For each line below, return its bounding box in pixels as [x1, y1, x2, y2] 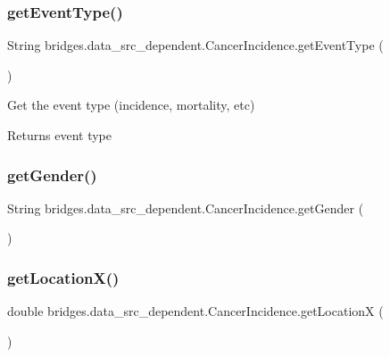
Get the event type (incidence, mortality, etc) [7, 95, 255, 114]
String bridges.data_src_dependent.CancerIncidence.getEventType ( [7, 36, 384, 54]
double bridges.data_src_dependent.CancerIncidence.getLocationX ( [7, 302, 384, 320]
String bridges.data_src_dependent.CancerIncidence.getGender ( [7, 198, 364, 217]
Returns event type [7, 126, 112, 144]
